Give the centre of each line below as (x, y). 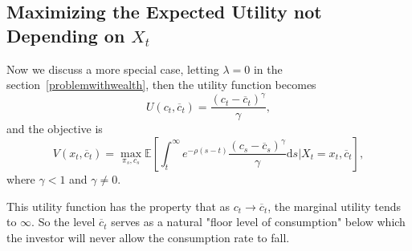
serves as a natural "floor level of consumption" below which (258, 222)
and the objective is (55, 129)
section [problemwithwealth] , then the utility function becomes (161, 85)
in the (268, 69)
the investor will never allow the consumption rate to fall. (148, 237)
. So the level (63, 222)
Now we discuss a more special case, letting (113, 69)
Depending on (66, 35)
